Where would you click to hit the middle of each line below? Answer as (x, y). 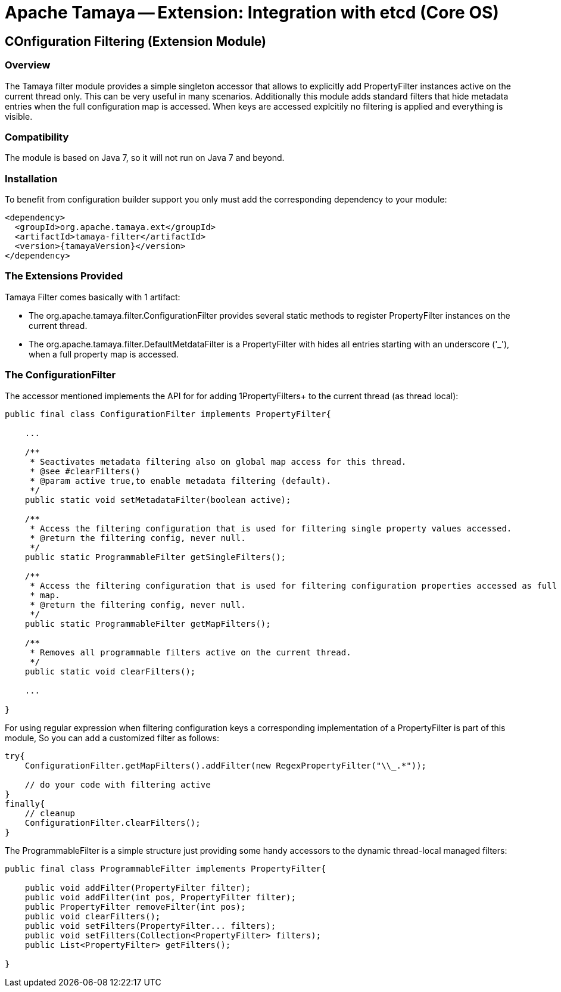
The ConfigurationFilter (60, 375)
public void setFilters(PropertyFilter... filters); (150, 926)
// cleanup (50, 813)
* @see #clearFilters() (85, 471)
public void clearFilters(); (93, 916)
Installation (31, 178)
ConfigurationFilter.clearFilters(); (113, 822)
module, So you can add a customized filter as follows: (112, 738)
